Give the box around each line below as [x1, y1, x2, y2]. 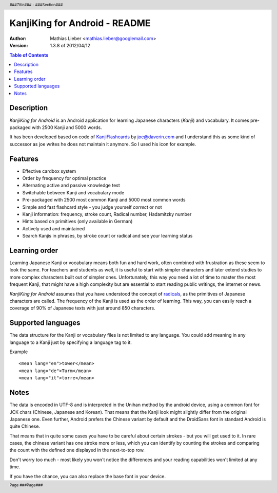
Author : [9, 35, 27, 41]
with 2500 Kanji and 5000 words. [31, 124, 102, 131]
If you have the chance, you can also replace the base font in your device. [9, 473, 166, 479]
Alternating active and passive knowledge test [22, 182, 120, 189]
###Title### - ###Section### [9, 2, 63, 7]
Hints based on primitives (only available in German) [22, 218, 133, 225]
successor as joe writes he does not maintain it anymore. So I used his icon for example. [9, 141, 196, 147]
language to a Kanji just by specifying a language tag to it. [9, 339, 132, 345]
